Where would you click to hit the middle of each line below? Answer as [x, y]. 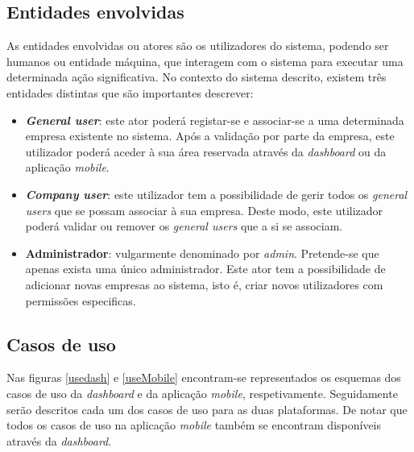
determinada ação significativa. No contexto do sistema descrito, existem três [197, 77]
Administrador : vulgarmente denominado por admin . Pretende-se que [202, 253]
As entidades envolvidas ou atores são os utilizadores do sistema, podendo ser [198, 46]
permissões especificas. [81, 300]
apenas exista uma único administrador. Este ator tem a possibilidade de [205, 269]
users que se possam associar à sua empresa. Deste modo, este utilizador [204, 210]
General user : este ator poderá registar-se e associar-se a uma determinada [215, 120]
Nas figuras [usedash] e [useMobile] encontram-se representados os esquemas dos [204, 377]
